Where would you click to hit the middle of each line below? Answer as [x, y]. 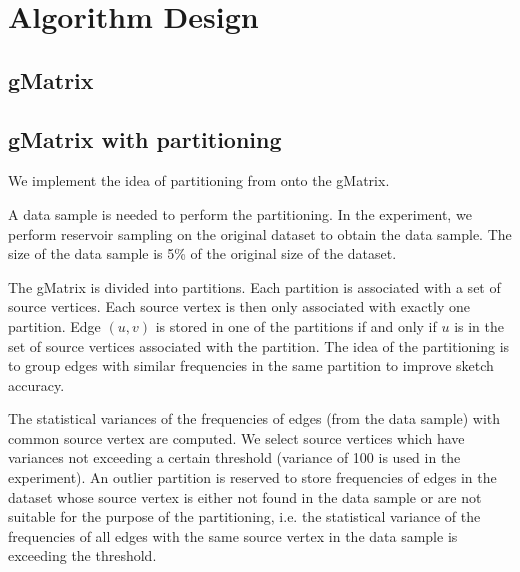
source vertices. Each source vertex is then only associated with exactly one [239, 306]
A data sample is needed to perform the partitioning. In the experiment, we [240, 213]
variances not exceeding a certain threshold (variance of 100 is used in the [234, 457]
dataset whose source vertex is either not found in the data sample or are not [245, 496]
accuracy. [36, 384]
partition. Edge [54, 325]
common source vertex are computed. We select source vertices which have [236, 437]
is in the [479, 325]
